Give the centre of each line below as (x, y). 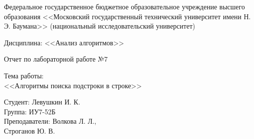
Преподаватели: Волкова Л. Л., (50, 121)
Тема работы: (24, 75)
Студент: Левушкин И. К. (42, 102)
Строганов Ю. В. (30, 130)
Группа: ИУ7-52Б (30, 111)
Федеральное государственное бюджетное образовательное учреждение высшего (125, 6)
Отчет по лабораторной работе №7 (56, 59)
